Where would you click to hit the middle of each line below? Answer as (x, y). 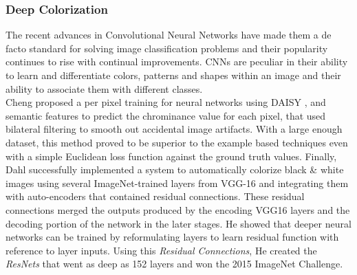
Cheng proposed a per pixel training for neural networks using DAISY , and (166, 102)
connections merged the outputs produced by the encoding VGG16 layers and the (178, 209)
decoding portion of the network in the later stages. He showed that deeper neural (178, 223)
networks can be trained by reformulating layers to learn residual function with (172, 237)
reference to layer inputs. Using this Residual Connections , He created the (161, 250)
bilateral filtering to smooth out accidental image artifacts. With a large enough (174, 129)
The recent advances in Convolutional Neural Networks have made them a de (169, 35)
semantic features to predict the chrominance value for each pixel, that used (166, 115)
